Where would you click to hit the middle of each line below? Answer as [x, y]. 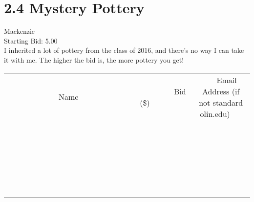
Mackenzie [19, 31]
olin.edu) [215, 113]
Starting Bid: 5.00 [31, 40]
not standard [221, 102]
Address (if [221, 91]
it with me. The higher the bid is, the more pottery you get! [94, 59]
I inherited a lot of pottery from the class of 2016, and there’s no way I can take [124, 50]
